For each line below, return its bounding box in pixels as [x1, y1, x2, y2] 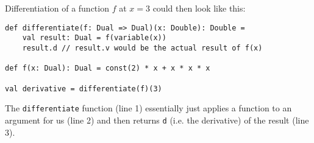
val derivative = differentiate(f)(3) [5, 84, 162, 93]
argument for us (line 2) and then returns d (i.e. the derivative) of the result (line [5, 113, 309, 126]
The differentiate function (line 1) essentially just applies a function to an [5, 102, 292, 114]
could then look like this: [152, 2, 246, 14]
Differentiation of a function [5, 2, 109, 14]
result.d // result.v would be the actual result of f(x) [22, 43, 263, 52]
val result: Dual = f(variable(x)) [22, 33, 166, 43]
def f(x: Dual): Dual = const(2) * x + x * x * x [5, 64, 210, 73]
